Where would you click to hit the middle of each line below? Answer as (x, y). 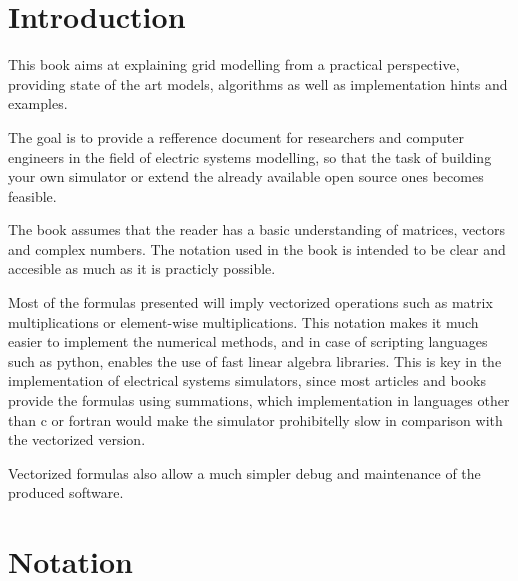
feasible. (32, 195)
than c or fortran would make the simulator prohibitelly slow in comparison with (255, 419)
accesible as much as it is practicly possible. (142, 268)
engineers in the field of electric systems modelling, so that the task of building (250, 156)
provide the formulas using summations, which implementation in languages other (259, 400)
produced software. (66, 492)
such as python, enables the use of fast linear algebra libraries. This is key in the (255, 360)
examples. (38, 103)
